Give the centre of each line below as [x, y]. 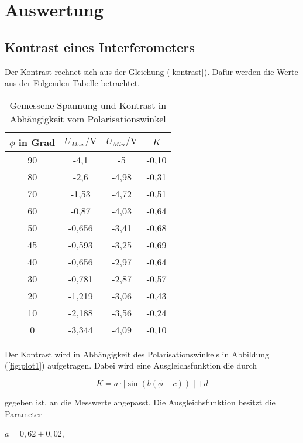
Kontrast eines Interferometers [100, 47]
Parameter [23, 413]
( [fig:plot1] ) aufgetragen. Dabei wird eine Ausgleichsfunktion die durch [131, 365]
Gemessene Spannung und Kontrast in [88, 105]
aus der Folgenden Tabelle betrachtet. [72, 83]
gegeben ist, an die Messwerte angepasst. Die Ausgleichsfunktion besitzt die [140, 402]
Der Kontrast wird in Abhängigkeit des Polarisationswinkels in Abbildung [137, 354]
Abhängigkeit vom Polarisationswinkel [88, 118]
